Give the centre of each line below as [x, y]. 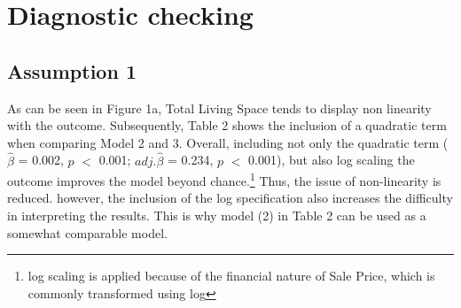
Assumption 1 [72, 70]
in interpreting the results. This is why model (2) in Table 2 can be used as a [217, 216]
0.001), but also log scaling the [332, 160]
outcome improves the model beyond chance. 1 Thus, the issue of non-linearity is [224, 179]
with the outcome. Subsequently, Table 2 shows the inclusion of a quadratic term [227, 125]
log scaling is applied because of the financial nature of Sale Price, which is [231, 276]
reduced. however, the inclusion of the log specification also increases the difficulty [230, 198]
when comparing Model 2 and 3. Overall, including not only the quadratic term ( [228, 142]
